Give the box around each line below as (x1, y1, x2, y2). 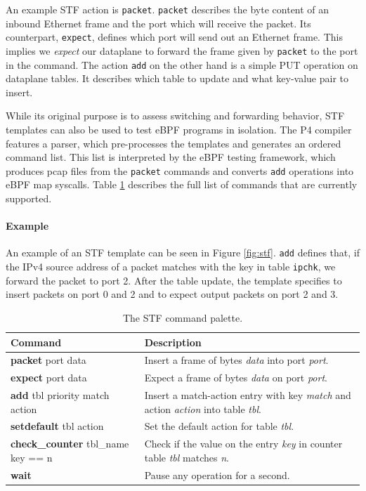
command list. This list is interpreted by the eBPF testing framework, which (6, 150, 336, 164)
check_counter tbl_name (11, 436, 129, 451)
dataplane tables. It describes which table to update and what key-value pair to (6, 71, 348, 86)
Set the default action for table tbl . (144, 419, 294, 433)
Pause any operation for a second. (144, 467, 290, 482)
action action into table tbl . (144, 401, 261, 416)
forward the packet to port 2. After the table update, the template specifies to (6, 273, 342, 287)
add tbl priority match (11, 388, 110, 402)
